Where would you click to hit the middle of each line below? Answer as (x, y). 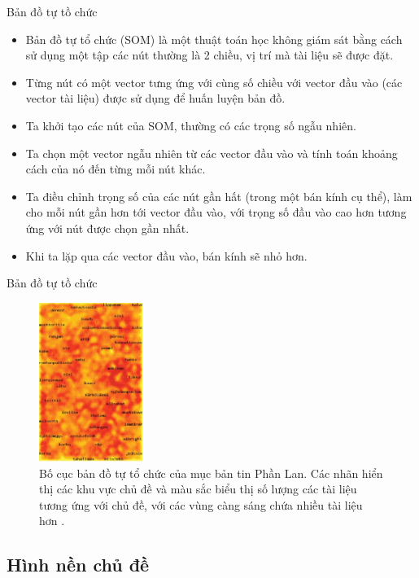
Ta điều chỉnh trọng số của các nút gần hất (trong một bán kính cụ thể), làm (219, 196)
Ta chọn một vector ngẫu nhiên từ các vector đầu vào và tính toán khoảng (212, 153)
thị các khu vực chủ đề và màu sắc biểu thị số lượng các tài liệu (198, 489)
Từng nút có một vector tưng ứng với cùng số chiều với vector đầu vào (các (214, 82)
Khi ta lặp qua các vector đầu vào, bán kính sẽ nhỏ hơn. (166, 255)
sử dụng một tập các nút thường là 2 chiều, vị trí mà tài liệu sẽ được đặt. (209, 55)
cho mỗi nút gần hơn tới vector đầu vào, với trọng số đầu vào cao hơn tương (216, 212)
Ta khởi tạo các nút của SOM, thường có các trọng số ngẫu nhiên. (191, 125)
